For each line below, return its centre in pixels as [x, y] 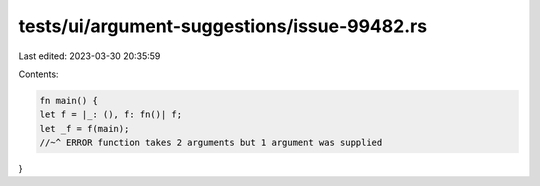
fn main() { [69, 100]
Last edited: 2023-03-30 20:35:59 [89, 56]
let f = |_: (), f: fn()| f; [111, 114]
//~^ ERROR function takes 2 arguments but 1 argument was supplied [211, 143]
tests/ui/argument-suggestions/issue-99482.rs [223, 26]
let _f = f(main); [84, 128]
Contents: [38, 74]
